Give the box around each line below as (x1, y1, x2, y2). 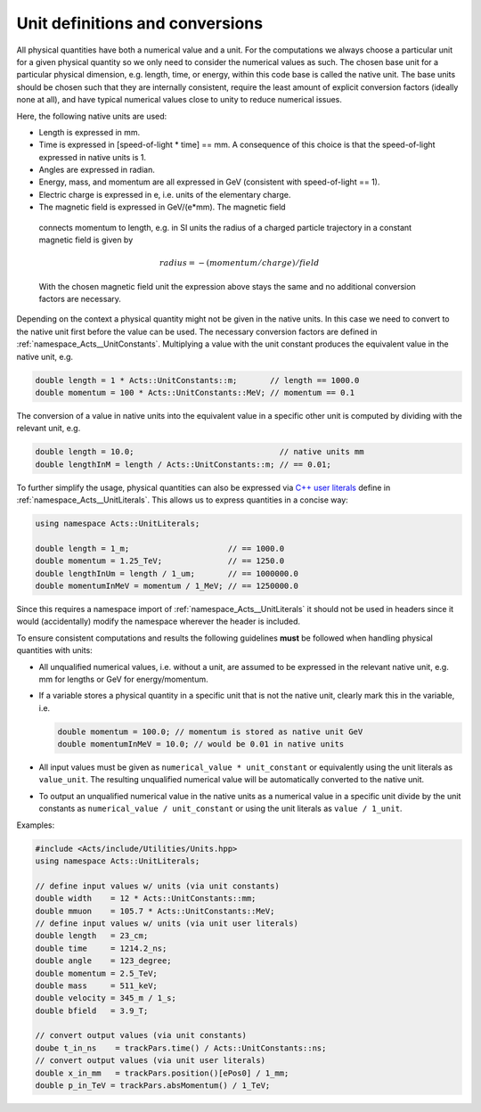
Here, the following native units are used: (16, 110, 167, 121)
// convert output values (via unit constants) (35, 1030, 247, 1041)
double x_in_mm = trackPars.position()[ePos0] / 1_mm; (35, 1067, 289, 1078)
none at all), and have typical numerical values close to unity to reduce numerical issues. (16, 94, 343, 105)
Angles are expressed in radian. (38, 165, 155, 176)
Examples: (16, 820, 55, 830)
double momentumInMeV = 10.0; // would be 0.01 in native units (57, 740, 345, 749)
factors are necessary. (38, 293, 122, 304)
